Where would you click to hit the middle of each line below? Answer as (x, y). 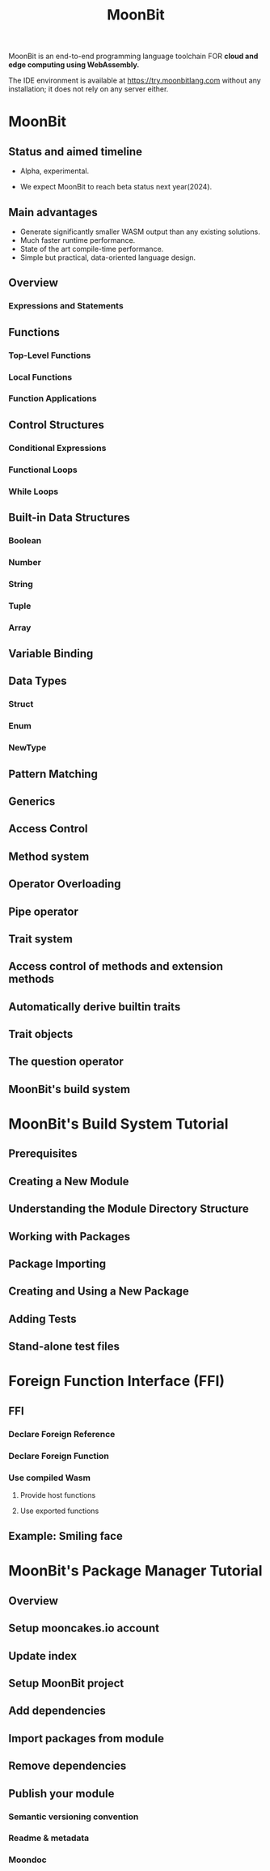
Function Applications (53, 398)
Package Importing (57, 1264)
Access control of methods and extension (116, 966)
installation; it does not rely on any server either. (89, 89)
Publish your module (61, 1794)
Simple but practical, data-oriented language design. (108, 257)
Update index (43, 1656)
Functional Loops (43, 470)
